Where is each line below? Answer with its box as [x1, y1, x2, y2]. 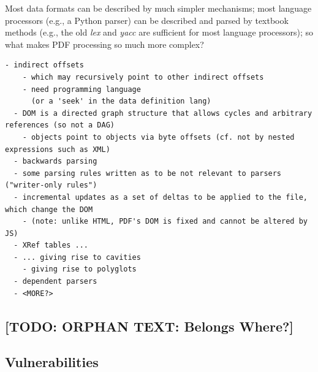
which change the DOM [5, 205, 93, 214]
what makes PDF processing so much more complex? [5, 37, 204, 50]
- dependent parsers [13, 277, 97, 286]
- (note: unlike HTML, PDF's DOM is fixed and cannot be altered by [22, 217, 308, 226]
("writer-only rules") [5, 181, 97, 190]
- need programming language [22, 85, 141, 94]
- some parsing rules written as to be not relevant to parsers [13, 169, 282, 178]
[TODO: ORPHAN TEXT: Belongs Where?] [5, 316, 294, 335]
